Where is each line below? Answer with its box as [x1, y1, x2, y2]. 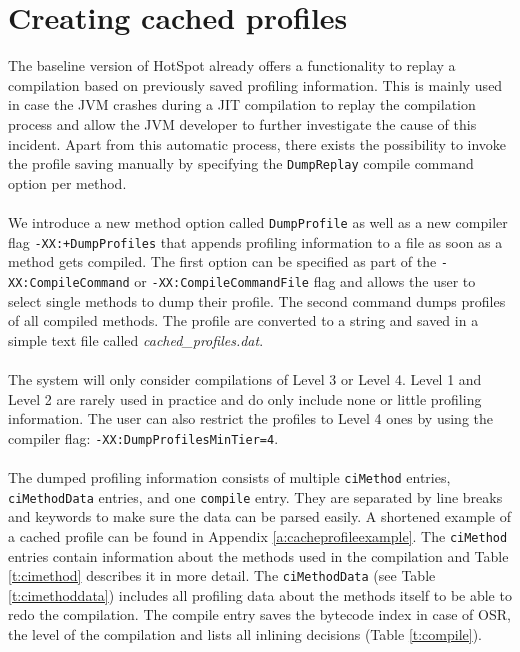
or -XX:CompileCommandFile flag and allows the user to [134, 270, 476, 291]
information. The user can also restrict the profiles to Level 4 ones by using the [8, 408, 493, 429]
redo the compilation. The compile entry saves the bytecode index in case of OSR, [8, 604, 511, 625]
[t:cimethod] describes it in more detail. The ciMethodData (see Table [8, 565, 436, 586]
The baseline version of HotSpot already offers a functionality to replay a [8, 55, 456, 76]
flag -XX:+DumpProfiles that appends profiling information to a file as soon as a [8, 231, 503, 252]
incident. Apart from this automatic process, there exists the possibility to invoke [8, 133, 507, 154]
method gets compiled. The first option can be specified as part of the [8, 251, 437, 272]
